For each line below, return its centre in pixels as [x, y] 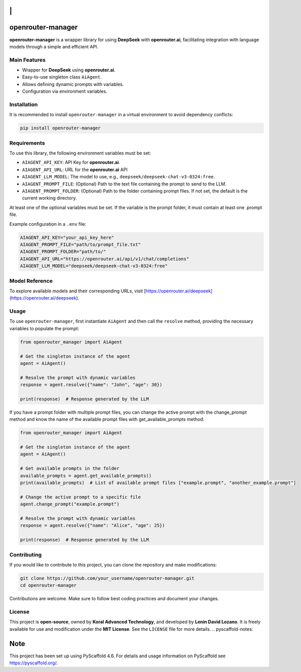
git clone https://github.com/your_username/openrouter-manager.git [107, 578]
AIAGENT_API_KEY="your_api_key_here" [67, 237]
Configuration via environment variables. [65, 91]
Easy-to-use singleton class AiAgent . [62, 77]
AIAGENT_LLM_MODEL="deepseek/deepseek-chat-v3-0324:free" [94, 266]
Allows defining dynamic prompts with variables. [73, 84]
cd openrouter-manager [48, 585]
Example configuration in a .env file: [48, 224]
